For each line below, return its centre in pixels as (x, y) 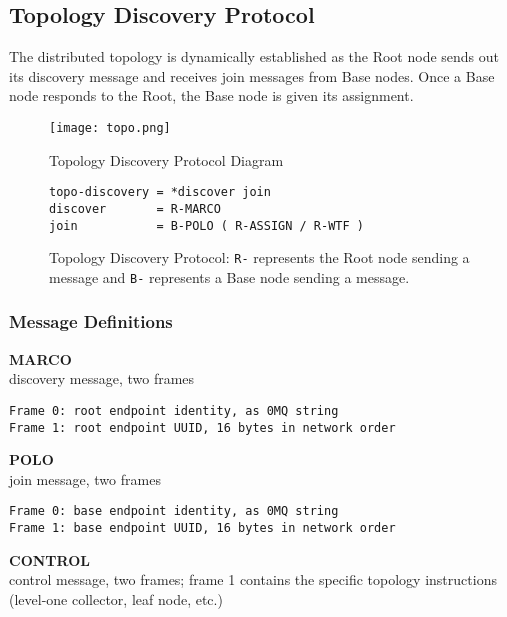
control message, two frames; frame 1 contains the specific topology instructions (253, 579)
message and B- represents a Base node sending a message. (229, 276)
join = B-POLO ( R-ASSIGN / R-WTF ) (206, 225)
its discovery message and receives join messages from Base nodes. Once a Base (252, 75)
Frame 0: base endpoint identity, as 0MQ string (174, 511)
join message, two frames (85, 478)
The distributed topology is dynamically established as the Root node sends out (254, 56)
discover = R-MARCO (135, 208)
